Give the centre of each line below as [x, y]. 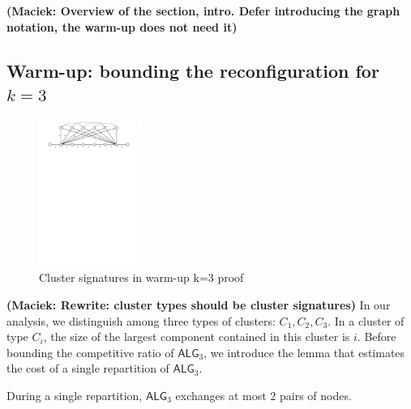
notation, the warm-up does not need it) [122, 26]
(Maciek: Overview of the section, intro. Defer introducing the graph [203, 11]
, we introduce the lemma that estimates [304, 352]
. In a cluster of [366, 320]
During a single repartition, [75, 395]
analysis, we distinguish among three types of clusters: [141, 320]
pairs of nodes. [315, 395]
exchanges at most [221, 395]
